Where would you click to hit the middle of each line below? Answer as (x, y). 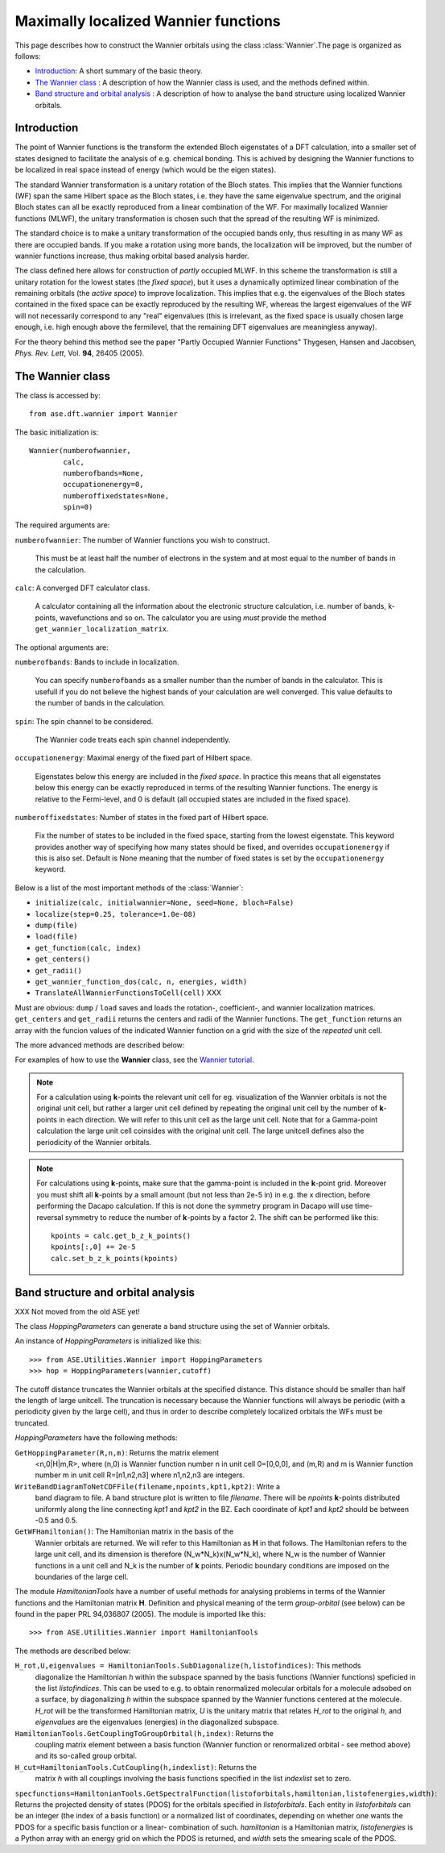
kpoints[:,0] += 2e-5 (93, 1247)
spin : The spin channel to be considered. (84, 721)
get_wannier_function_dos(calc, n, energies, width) (141, 981)
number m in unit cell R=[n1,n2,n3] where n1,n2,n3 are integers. (140, 1475)
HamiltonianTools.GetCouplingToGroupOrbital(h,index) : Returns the (144, 1733)
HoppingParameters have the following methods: (96, 1438)
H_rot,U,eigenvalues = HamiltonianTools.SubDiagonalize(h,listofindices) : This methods (188, 1666)
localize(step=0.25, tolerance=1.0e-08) (116, 914)
